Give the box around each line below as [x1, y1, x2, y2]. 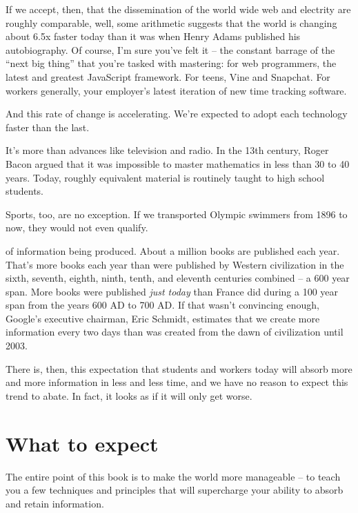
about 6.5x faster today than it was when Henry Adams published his [6, 29, 301, 43]
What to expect [6, 429, 159, 457]
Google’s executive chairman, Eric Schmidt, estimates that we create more [6, 311, 320, 325]
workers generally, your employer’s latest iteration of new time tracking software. [6, 83, 347, 97]
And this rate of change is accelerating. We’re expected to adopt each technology [6, 106, 348, 121]
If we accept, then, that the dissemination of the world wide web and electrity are [6, 2, 351, 16]
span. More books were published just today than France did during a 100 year [6, 284, 339, 298]
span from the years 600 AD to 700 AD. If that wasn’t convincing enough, [6, 298, 319, 312]
